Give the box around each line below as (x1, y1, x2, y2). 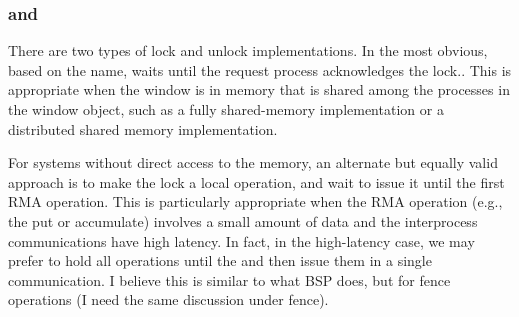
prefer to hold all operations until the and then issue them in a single (8, 250, 432, 271)
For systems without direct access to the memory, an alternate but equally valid (8, 152, 498, 173)
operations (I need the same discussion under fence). (8, 289, 329, 310)
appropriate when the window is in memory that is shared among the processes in (8, 79, 510, 100)
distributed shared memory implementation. (8, 118, 278, 139)
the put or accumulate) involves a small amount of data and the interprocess (8, 210, 478, 231)
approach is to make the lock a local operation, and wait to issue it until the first (8, 171, 505, 192)
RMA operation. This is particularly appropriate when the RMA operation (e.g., (8, 191, 503, 212)
